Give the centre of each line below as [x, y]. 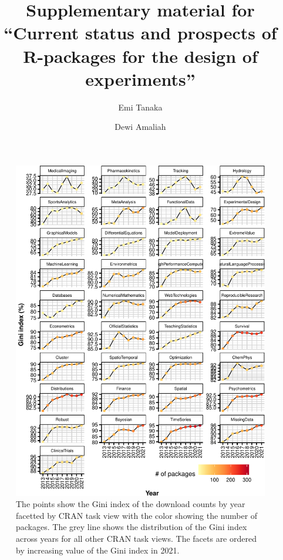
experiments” [140, 78]
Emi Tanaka [140, 107]
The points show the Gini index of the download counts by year [131, 504]
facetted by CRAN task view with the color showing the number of [137, 515]
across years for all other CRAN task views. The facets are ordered [136, 538]
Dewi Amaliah [140, 127]
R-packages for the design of [140, 56]
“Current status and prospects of [140, 33]
